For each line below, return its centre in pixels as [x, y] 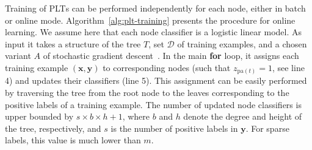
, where [136, 116]
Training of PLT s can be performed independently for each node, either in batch [155, 8]
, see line [288, 67]
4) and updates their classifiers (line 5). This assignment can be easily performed [156, 80]
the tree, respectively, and [53, 128]
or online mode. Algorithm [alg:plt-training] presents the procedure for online [150, 20]
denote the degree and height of [243, 116]
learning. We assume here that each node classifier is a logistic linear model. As [153, 32]
